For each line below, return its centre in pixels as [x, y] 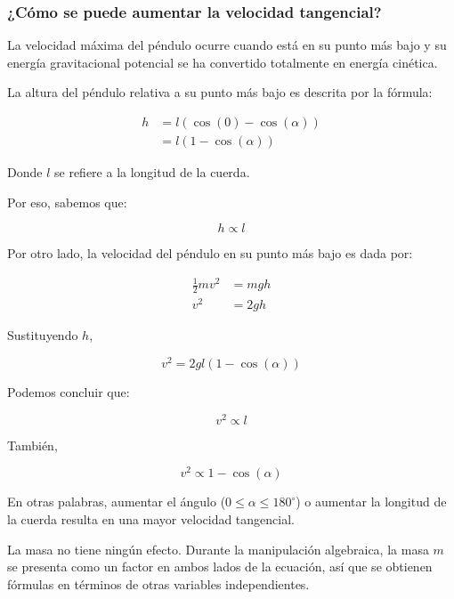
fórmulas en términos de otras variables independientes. [158, 583]
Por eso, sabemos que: [67, 202]
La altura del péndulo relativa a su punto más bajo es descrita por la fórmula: [220, 92]
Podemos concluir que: [69, 392]
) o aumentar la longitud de [371, 502]
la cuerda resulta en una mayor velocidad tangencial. [151, 518]
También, [32, 445]
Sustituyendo [43, 335]
